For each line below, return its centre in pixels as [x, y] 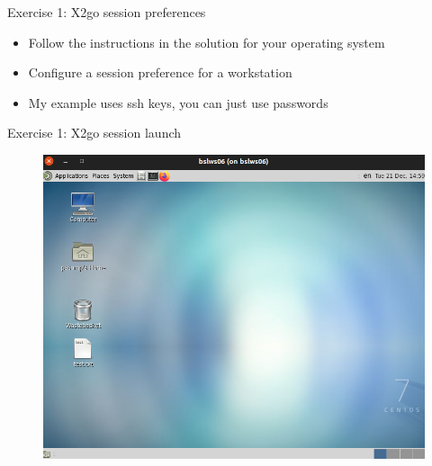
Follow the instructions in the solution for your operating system [207, 42]
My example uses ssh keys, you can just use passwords [178, 102]
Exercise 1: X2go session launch [94, 133]
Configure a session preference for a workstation [160, 72]
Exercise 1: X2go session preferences [107, 12]
